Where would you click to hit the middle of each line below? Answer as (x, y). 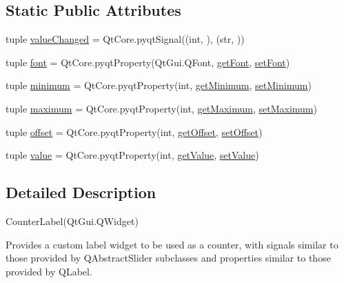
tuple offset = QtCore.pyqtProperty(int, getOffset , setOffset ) (134, 131)
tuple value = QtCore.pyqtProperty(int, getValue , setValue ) (132, 155)
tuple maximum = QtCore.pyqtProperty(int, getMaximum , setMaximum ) (161, 108)
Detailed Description (81, 192)
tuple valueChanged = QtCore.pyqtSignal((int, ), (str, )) (125, 39)
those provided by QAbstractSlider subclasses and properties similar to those (168, 258)
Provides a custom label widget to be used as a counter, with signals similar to (172, 244)
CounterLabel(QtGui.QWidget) (72, 221)
